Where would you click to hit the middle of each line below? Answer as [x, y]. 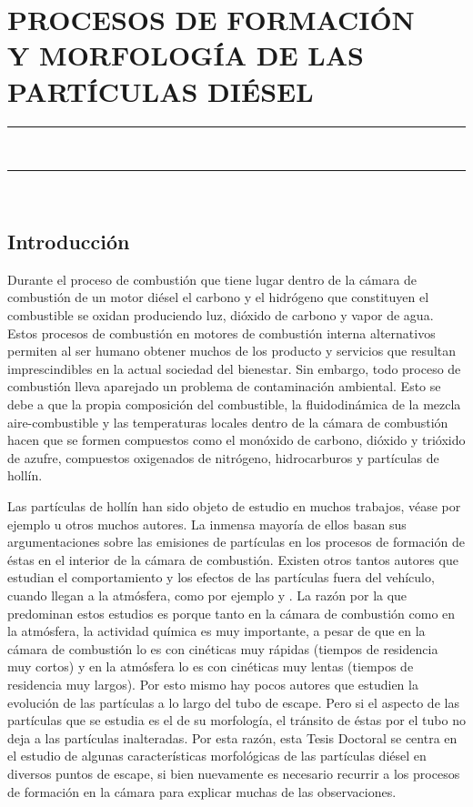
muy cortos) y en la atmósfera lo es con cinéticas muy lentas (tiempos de [211, 666]
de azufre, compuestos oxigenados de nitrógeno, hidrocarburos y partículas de [223, 457]
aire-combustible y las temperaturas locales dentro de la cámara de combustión [228, 422]
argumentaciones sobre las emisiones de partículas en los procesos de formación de [236, 542]
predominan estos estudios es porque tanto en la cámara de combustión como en [231, 613]
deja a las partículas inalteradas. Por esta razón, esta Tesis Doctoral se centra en [232, 737]
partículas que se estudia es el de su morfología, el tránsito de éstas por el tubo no [236, 720]
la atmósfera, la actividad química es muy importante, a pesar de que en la [216, 631]
